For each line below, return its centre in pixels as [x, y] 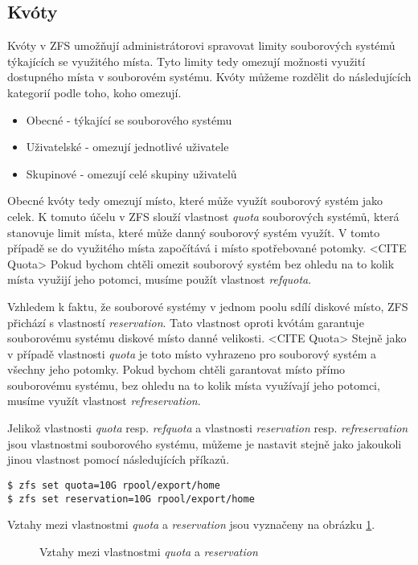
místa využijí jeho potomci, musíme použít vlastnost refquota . [160, 279]
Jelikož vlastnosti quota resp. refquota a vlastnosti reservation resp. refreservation [208, 428]
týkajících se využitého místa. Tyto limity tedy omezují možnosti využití [186, 61]
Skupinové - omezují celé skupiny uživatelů [131, 173]
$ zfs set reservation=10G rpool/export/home [131, 499]
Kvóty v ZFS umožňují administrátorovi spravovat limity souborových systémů [201, 45]
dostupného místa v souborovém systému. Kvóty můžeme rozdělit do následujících [209, 77]
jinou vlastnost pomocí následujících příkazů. [119, 459]
